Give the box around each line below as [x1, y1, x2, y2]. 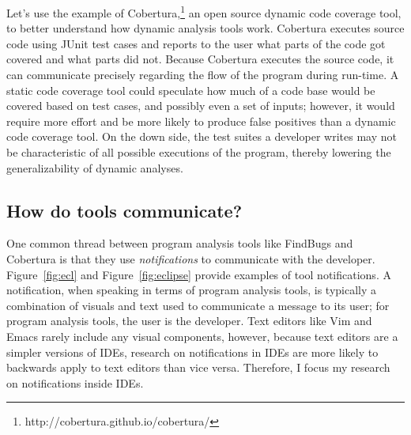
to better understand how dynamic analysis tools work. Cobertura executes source [6, 20, 405, 36]
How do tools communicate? [6, 198, 243, 222]
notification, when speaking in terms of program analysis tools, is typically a [6, 282, 377, 298]
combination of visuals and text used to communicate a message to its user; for [6, 297, 390, 313]
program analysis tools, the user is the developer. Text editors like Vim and [6, 312, 372, 329]
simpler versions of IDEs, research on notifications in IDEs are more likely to [6, 343, 379, 360]
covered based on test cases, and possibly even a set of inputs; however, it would [6, 97, 395, 114]
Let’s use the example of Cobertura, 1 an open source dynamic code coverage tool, [6, 2, 402, 21]
